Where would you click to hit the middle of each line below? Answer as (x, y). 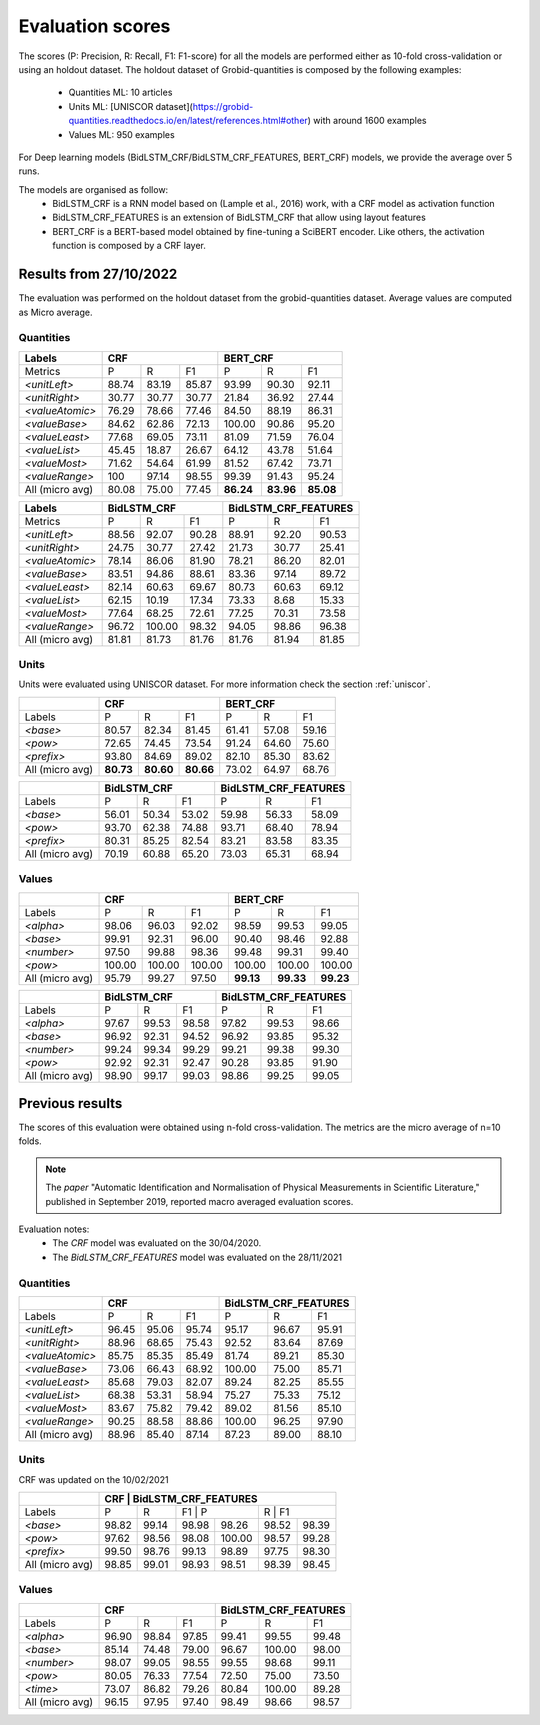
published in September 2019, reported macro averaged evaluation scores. (199, 1201)
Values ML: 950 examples (121, 134)
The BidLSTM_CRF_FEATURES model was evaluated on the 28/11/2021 (197, 1257)
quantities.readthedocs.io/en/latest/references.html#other (188, 121)
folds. (30, 1141)
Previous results (70, 1103)
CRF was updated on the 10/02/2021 (93, 1479)
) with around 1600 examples (367, 121)
